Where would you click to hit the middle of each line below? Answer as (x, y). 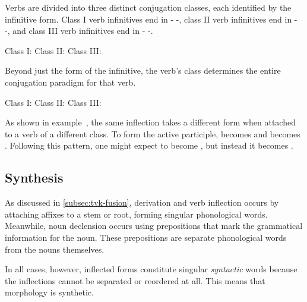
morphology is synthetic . (49, 292)
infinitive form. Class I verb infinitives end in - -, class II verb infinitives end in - (151, 19)
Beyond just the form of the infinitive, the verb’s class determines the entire (143, 70)
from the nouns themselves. (55, 249)
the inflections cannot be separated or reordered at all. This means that (135, 280)
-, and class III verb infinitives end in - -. (79, 31)
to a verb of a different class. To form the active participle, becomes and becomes (153, 133)
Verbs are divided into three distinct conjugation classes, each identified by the (148, 7)
